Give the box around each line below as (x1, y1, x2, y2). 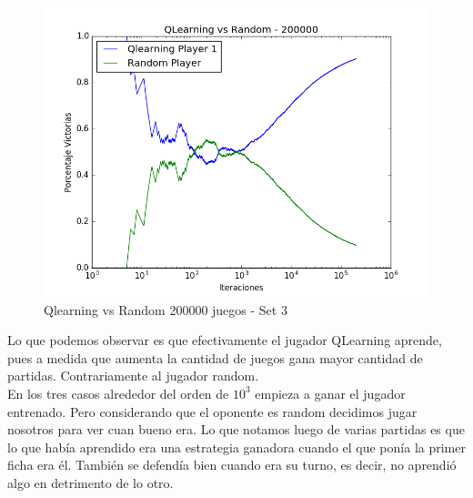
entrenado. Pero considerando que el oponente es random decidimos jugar (7, 401, 418, 421)
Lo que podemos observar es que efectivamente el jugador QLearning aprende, (7, 330, 442, 350)
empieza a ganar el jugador (255, 383, 406, 402)
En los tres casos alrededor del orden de (7, 383, 229, 402)
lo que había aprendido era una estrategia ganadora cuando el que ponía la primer (7, 437, 466, 456)
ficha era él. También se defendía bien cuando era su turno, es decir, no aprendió (7, 455, 457, 474)
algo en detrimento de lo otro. (7, 473, 174, 492)
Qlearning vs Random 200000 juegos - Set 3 (44, 300, 287, 319)
